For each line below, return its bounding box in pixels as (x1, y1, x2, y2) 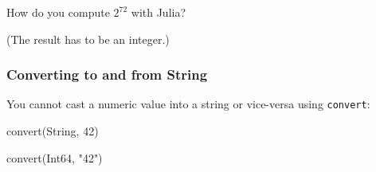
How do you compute (6, 4, 110, 20)
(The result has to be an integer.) (6, 30, 170, 47)
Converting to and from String (6, 64, 208, 84)
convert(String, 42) (6, 123, 99, 139)
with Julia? (131, 4, 186, 20)
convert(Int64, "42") (6, 149, 103, 166)
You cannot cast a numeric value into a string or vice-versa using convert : (6, 96, 370, 112)
